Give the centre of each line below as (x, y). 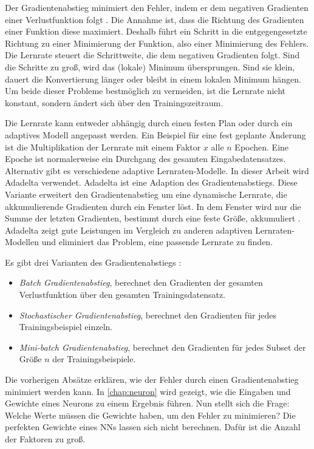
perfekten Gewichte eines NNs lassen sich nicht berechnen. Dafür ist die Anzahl (153, 427)
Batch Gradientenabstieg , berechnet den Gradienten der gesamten (141, 282)
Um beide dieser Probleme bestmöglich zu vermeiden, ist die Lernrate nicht (145, 91)
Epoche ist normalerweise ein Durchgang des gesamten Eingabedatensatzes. (145, 159)
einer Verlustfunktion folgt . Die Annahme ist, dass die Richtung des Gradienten (155, 19)
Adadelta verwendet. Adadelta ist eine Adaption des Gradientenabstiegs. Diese (151, 182)
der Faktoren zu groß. (45, 439)
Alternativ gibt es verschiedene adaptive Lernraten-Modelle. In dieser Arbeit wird (157, 170)
